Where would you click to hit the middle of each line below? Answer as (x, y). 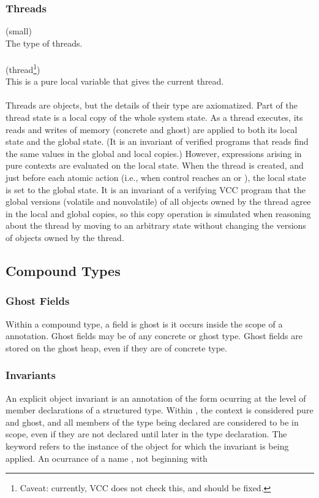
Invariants (31, 375)
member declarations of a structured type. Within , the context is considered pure (159, 410)
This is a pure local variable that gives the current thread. (115, 81)
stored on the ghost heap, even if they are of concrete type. (116, 347)
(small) (19, 31)
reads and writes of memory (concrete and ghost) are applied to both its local (152, 129)
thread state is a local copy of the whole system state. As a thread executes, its (154, 117)
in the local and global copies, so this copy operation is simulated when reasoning (158, 213)
